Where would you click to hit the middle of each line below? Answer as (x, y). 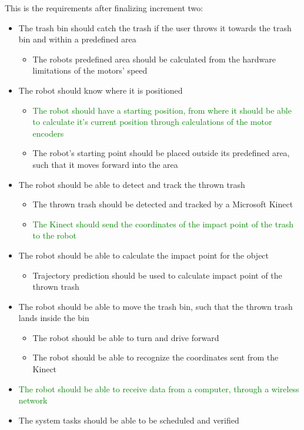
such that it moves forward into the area (105, 164)
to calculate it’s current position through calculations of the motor (152, 122)
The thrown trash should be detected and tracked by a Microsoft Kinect (163, 204)
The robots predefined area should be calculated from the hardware (154, 59)
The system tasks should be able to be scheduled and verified (129, 420)
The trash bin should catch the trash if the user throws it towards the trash (155, 27)
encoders (48, 133)
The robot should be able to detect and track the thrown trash (132, 184)
